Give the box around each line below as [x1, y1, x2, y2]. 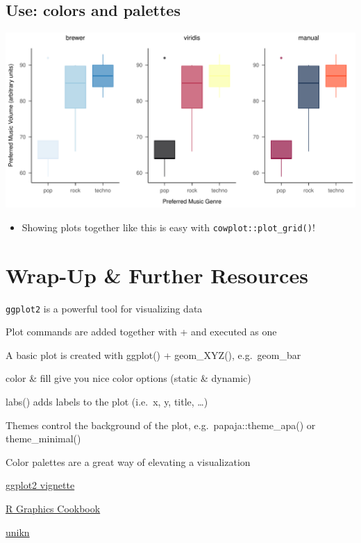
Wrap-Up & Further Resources [6, 260, 308, 289]
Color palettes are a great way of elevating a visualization [6, 454, 251, 469]
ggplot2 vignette [6, 478, 75, 492]
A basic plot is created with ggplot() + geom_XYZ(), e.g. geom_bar [6, 347, 301, 362]
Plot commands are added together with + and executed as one [6, 324, 277, 339]
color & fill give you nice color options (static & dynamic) [6, 371, 251, 385]
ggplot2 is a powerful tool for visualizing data [6, 301, 203, 315]
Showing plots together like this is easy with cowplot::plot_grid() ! [22, 219, 315, 234]
